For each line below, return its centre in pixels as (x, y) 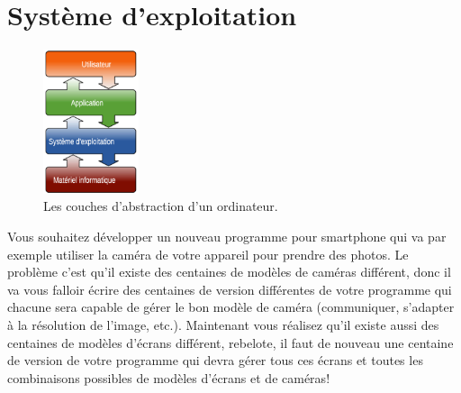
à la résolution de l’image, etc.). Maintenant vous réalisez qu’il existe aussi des (223, 324)
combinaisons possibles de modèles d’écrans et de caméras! (169, 377)
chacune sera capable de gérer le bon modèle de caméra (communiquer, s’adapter (231, 307)
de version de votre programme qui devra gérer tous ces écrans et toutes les (215, 360)
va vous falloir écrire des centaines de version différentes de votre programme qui (230, 289)
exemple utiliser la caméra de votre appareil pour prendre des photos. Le (208, 254)
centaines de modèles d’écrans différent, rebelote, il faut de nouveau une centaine (230, 342)
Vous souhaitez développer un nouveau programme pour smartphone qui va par (227, 236)
